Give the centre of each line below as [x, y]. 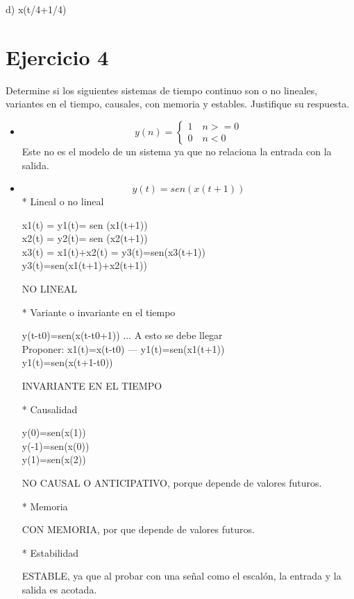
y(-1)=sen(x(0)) [56, 445]
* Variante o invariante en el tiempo [99, 312]
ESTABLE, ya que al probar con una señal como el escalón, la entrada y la [182, 576]
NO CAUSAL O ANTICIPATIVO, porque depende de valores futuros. [172, 483]
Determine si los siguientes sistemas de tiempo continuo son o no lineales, [162, 90]
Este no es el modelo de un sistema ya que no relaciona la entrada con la [177, 151]
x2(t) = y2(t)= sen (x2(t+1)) [85, 238]
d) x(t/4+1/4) [36, 9]
